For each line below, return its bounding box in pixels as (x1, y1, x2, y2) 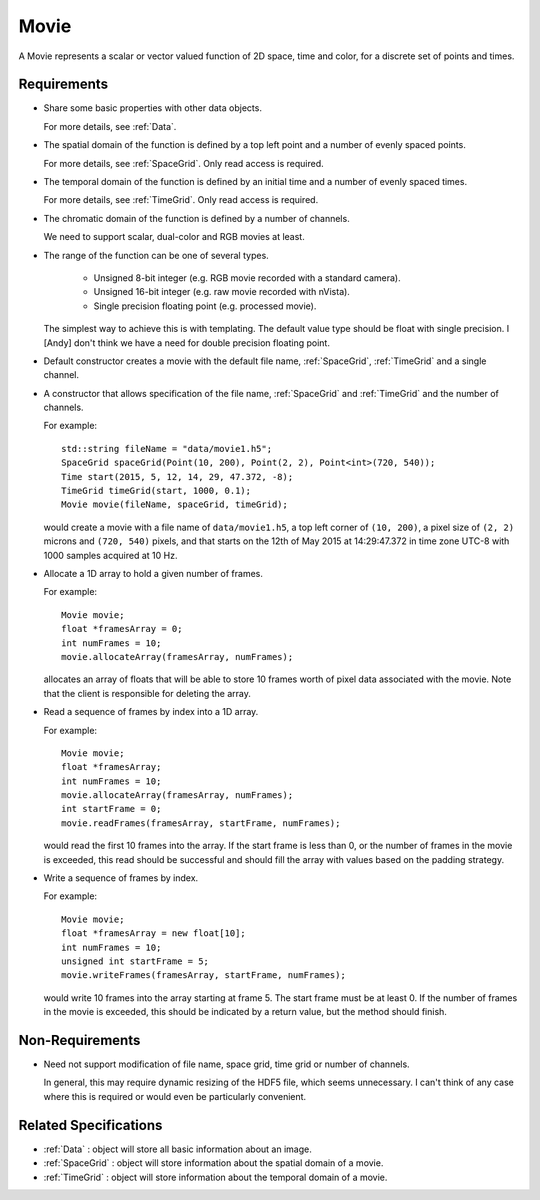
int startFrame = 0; (61, 803, 162, 815)
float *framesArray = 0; (61, 623, 183, 635)
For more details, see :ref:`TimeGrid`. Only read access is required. (43, 194, 319, 206)
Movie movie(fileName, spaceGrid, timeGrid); (61, 499, 289, 510)
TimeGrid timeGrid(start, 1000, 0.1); (61, 485, 252, 497)
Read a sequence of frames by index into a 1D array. (43, 706, 259, 718)
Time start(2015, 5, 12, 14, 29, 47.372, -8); (61, 471, 294, 482)
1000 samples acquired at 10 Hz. (43, 549, 178, 561)
